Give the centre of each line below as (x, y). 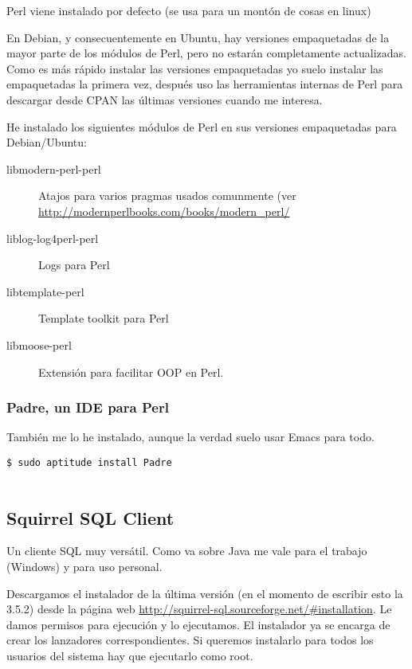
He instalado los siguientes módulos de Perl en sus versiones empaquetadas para (202, 126)
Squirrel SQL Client (90, 517)
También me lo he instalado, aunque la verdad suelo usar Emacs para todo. (190, 437)
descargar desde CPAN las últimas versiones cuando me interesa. (165, 99)
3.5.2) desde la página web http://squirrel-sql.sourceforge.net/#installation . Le (199, 609)
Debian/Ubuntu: (47, 142)
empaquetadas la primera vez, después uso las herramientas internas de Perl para (205, 84)
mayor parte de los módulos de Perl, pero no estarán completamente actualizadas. (206, 53)
